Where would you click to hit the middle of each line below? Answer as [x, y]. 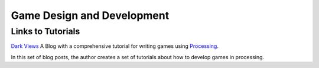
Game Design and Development [90, 15]
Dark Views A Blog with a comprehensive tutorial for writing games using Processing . [115, 46]
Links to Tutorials [45, 31]
